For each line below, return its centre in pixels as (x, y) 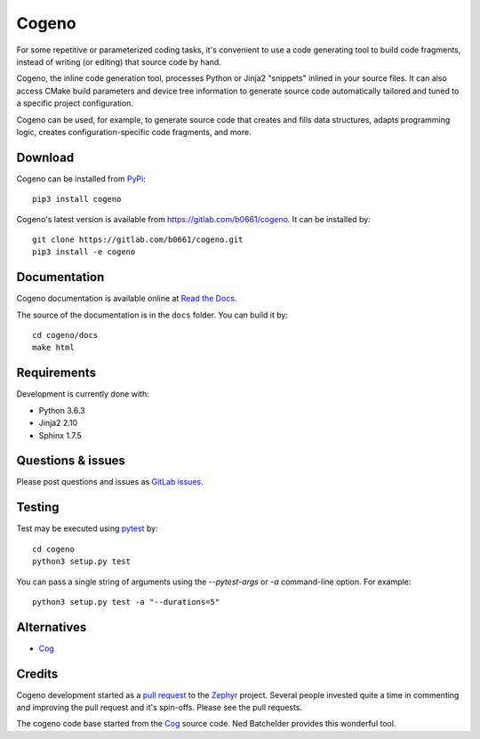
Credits (37, 674)
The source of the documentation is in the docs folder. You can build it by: (152, 315)
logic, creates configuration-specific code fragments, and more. (134, 132)
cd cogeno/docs (65, 335)
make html (53, 348)
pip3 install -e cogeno (84, 252)
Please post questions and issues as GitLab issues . (110, 482)
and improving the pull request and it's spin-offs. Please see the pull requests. (159, 708)
